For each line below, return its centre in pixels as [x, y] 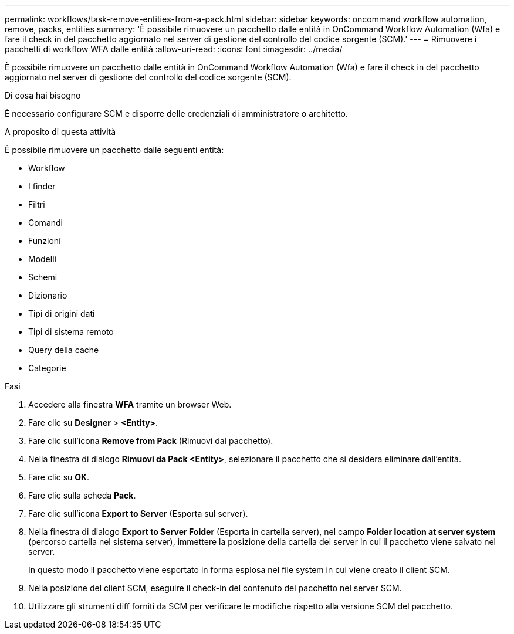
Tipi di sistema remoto [71, 332]
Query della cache [64, 350]
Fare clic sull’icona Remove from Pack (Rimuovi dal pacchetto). [151, 441]
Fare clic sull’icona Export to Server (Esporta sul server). [138, 513]
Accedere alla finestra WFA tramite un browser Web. [130, 404]
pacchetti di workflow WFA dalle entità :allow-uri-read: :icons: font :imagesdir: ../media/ [174, 49]
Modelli [42, 259]
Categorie [47, 368]
